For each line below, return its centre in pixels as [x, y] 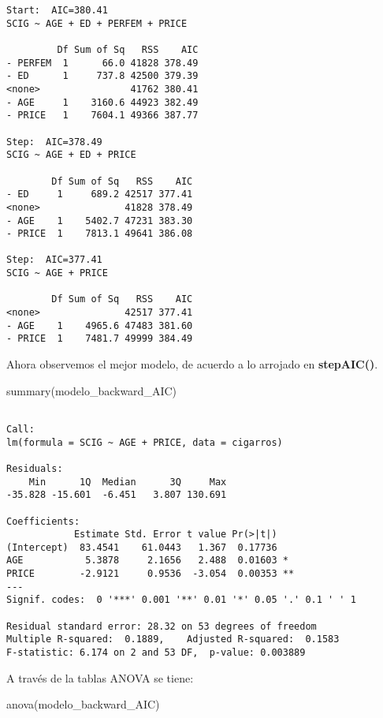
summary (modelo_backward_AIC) [92, 390]
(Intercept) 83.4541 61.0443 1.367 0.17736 [142, 547]
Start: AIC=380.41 [57, 10]
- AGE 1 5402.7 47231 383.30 [100, 221]
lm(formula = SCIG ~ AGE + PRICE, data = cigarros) [145, 442]
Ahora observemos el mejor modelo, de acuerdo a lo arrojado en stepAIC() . [192, 364]
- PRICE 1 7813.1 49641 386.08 [100, 234]
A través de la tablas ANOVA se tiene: [100, 677]
